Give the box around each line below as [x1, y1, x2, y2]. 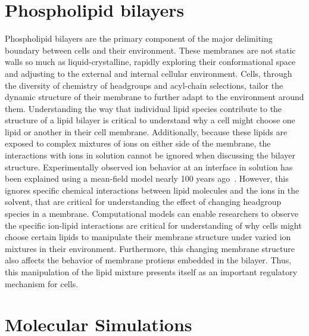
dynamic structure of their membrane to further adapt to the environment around [5, 91, 304, 103]
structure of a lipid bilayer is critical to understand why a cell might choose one [5, 114, 295, 126]
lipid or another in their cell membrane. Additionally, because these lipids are [5, 125, 288, 138]
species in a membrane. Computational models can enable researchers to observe [5, 207, 298, 220]
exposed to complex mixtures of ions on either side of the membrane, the [5, 137, 271, 150]
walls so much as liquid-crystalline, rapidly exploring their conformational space [5, 55, 296, 68]
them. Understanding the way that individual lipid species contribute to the [5, 102, 282, 114]
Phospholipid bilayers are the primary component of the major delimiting [5, 32, 273, 45]
